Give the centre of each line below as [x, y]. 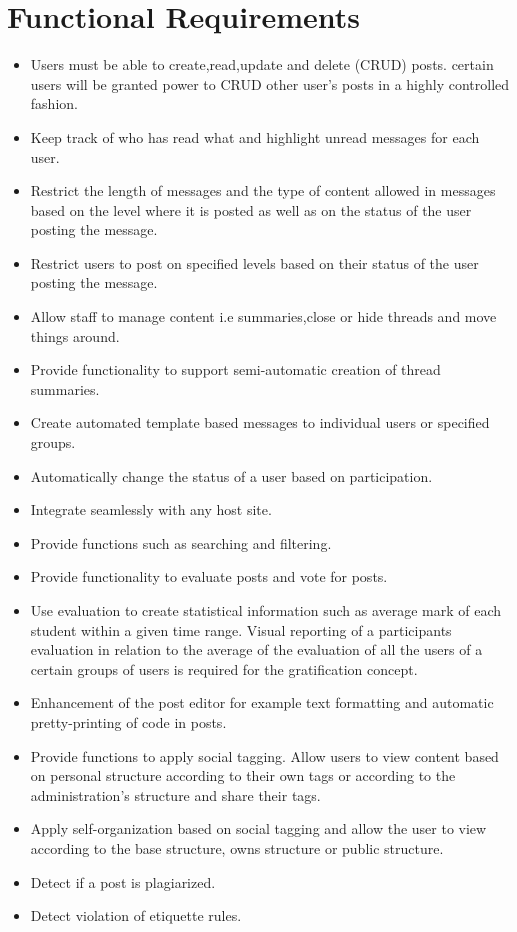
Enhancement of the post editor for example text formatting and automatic [262, 702]
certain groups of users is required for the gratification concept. [224, 668]
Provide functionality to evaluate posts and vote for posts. [209, 576]
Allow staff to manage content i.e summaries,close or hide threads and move [263, 316]
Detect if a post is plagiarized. [123, 881]
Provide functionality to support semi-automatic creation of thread [235, 369]
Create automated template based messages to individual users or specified [260, 422]
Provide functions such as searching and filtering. [181, 542]
